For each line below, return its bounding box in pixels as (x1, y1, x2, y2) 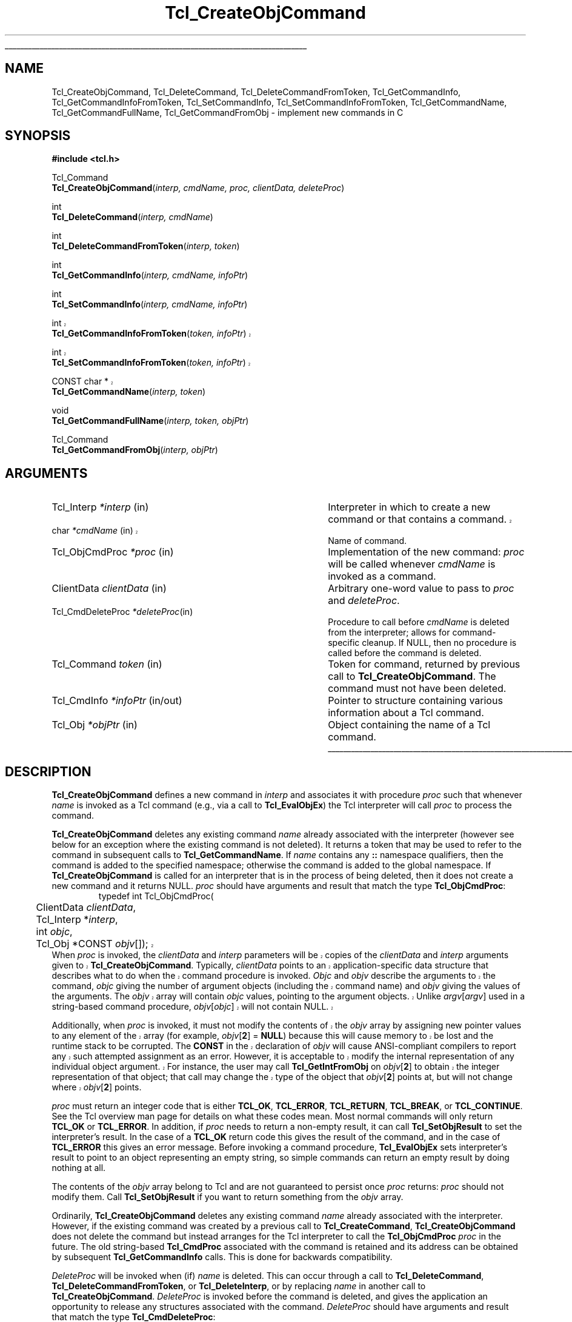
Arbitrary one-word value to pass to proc (328, 582, 514, 595)
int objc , (36, 925, 73, 938)
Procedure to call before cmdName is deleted (328, 617, 510, 628)
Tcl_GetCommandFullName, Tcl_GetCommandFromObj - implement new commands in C (52, 107, 404, 118)
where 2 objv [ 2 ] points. (52, 1082, 142, 1093)
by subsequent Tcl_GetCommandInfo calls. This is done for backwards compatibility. (52, 1252, 393, 1263)
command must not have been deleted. (328, 682, 507, 695)
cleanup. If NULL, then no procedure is (362, 637, 517, 648)
